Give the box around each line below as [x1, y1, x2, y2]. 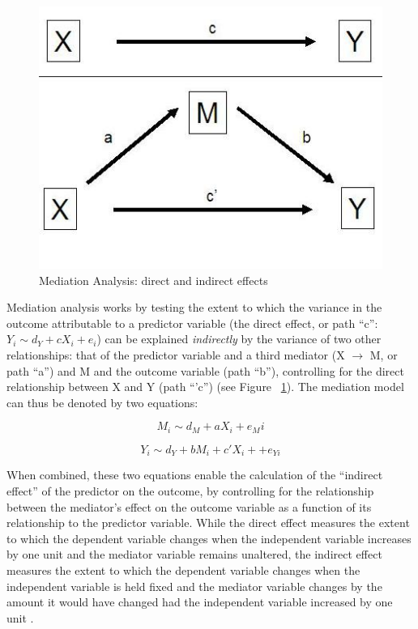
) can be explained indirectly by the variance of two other [96, 330, 382, 347]
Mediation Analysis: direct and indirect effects [39, 271, 268, 288]
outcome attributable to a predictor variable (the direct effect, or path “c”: [6, 314, 378, 331]
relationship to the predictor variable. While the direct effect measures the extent [6, 514, 410, 531]
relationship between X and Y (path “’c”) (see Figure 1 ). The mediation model [6, 378, 404, 395]
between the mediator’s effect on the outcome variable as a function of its [6, 498, 372, 515]
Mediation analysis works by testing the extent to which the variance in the [6, 299, 382, 316]
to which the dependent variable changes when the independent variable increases [6, 529, 412, 546]
